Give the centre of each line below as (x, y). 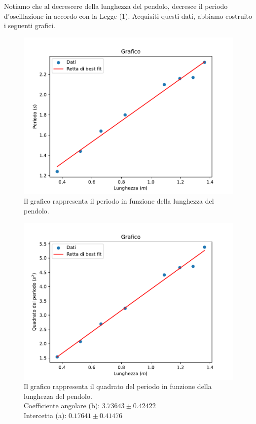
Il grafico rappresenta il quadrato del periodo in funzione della (118, 386)
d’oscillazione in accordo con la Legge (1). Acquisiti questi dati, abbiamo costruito (128, 16)
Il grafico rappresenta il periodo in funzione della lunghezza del (119, 201)
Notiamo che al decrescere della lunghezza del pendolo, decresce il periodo (116, 6)
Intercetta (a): (45, 415)
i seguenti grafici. (30, 25)
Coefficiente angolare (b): (62, 406)
